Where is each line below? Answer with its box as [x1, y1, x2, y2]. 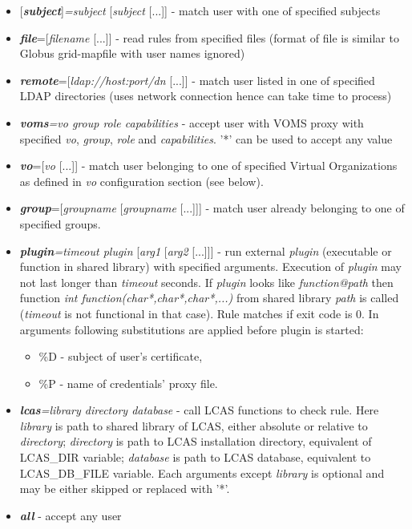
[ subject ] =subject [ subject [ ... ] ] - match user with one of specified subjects [19, 2, 381, 18]
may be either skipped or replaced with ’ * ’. [19, 480, 230, 497]
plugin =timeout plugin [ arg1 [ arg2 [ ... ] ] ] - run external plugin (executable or [19, 242, 392, 259]
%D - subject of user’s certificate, [38, 348, 203, 365]
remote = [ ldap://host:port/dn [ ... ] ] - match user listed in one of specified [19, 71, 375, 88]
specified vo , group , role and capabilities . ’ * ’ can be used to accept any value [19, 130, 393, 147]
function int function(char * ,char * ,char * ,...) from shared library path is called [19, 289, 399, 306]
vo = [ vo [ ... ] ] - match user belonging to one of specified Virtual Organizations [19, 157, 398, 174]
